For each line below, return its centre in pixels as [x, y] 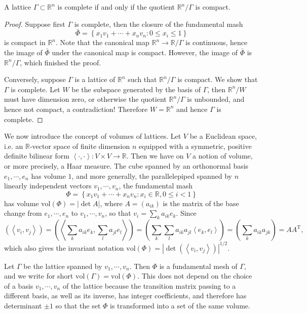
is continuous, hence [217, 42]
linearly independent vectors [48, 186]
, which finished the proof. [61, 62]
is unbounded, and [216, 99]
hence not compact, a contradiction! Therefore [76, 109]
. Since [186, 213]
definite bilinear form [37, 156]
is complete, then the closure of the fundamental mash [159, 24]
